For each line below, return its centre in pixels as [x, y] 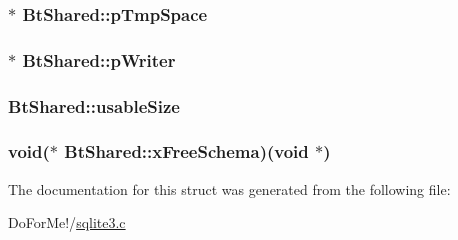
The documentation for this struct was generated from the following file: [229, 188]
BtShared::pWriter [99, 59]
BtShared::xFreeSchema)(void [186, 151]
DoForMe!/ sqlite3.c [67, 222]
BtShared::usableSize [94, 105]
